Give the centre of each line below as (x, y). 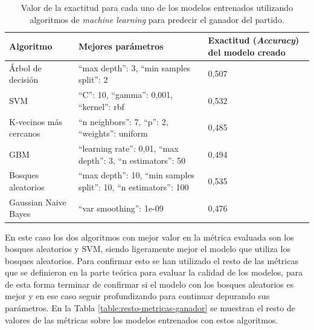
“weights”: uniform (113, 133)
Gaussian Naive (38, 202)
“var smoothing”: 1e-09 (121, 208)
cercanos (25, 133)
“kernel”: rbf (101, 106)
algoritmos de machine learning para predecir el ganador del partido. (157, 19)
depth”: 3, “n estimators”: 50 (132, 160)
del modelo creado (247, 52)
